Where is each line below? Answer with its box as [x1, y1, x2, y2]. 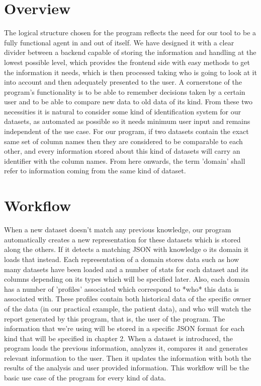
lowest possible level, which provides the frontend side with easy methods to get [4, 56, 250, 67]
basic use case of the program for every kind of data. [4, 372, 166, 383]
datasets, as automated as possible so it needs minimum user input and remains [4, 116, 250, 126]
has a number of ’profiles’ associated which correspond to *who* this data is [4, 283, 239, 294]
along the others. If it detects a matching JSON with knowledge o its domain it [4, 244, 249, 254]
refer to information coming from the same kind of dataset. [4, 165, 186, 176]
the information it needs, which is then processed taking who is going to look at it [4, 67, 257, 77]
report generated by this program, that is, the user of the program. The [4, 313, 225, 324]
